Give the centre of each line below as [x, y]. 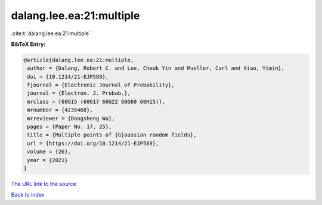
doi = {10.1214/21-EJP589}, [68, 77]
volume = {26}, [49, 152]
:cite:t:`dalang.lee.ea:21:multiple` [51, 33]
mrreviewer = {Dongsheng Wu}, [71, 118]
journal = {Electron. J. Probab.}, [79, 93]
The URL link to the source [44, 184]
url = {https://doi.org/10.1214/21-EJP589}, [93, 143]
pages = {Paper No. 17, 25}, [69, 127]
